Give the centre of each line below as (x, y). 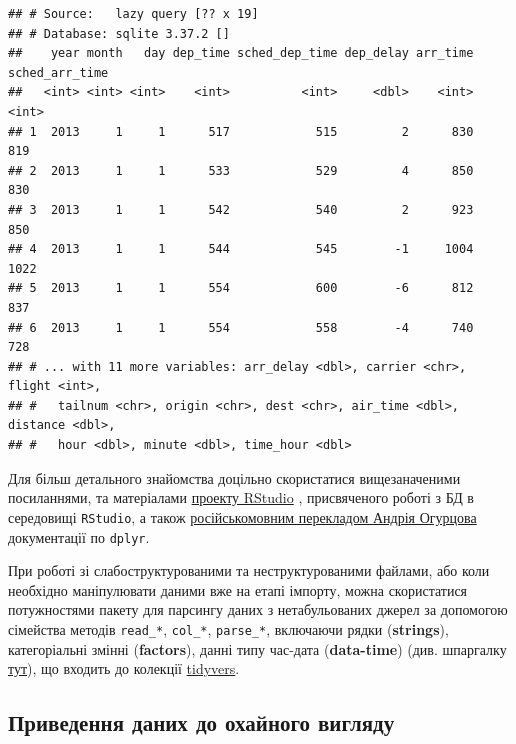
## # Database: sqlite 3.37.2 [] (119, 33)
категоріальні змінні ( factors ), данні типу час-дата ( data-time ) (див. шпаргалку (257, 648)
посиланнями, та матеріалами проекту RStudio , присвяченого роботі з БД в (241, 497)
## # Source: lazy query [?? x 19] (133, 14)
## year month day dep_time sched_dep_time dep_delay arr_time (241, 53)
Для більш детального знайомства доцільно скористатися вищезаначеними (234, 477)
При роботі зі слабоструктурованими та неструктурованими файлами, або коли (249, 570)
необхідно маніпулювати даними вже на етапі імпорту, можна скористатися (238, 589)
